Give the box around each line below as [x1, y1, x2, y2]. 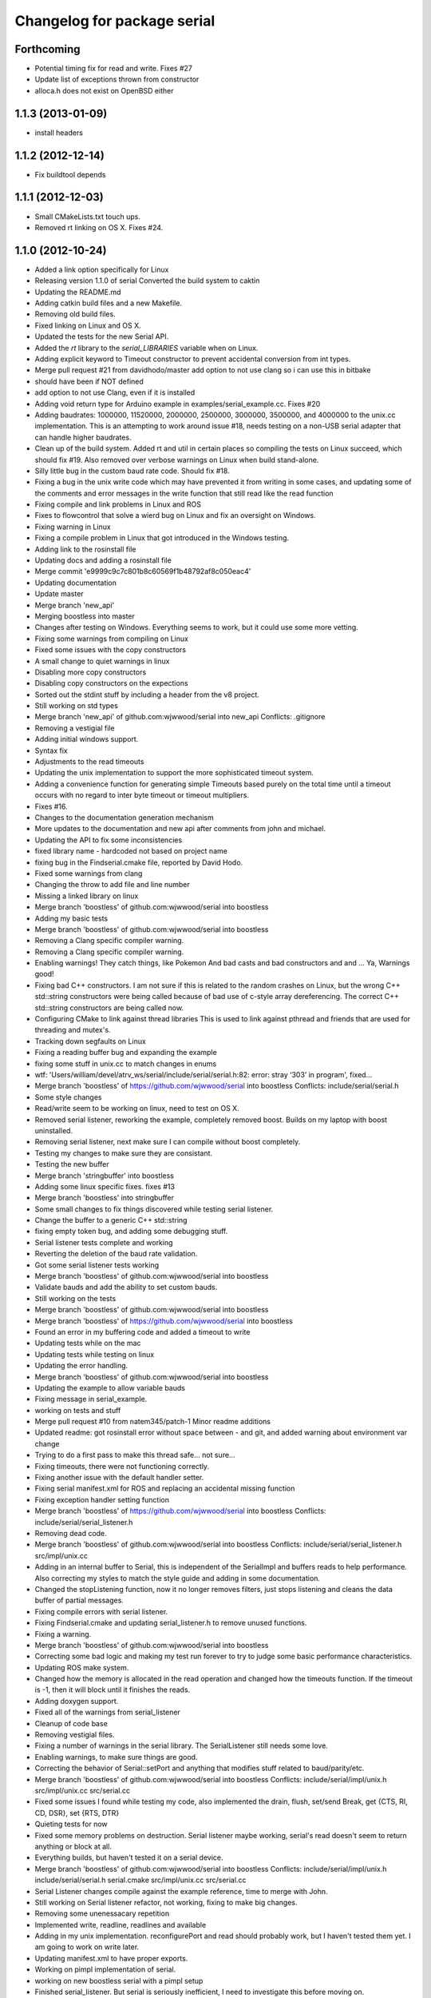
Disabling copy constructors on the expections [34, 679, 188, 688]
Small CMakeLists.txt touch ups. [34, 212, 141, 221]
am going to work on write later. [34, 1942, 140, 1952]
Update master [34, 589, 84, 599]
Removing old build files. [34, 309, 116, 319]
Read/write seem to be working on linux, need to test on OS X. [34, 1104, 239, 1113]
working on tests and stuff [34, 1405, 121, 1415]
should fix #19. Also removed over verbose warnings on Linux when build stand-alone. [34, 455, 319, 464]
